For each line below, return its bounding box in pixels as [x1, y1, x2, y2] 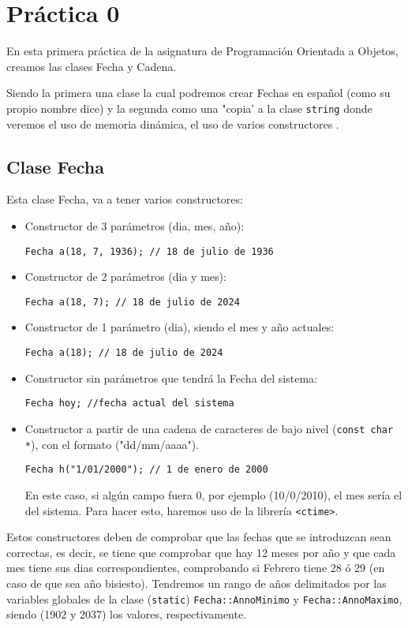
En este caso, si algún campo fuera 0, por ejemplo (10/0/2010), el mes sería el [24, 486, 402, 503]
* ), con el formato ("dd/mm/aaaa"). [24, 435, 200, 452]
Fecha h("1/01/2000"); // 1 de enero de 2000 [24, 464, 268, 476]
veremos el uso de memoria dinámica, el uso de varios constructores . [6, 115, 339, 132]
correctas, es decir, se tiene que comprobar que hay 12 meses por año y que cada [6, 544, 396, 560]
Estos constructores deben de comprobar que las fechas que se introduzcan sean [6, 529, 391, 545]
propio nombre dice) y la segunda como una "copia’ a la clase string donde [6, 99, 372, 116]
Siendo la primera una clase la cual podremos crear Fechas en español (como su [6, 84, 391, 101]
